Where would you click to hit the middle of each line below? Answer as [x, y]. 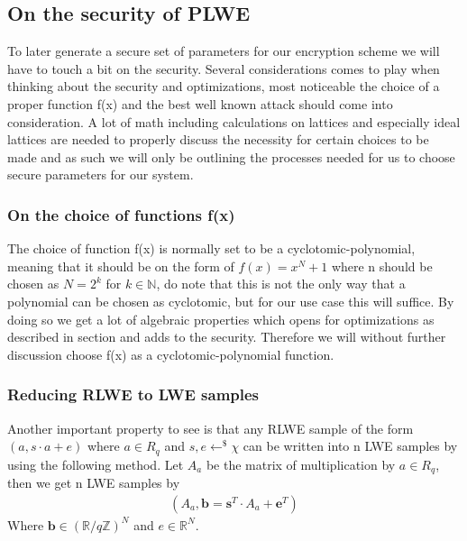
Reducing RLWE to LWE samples [133, 394]
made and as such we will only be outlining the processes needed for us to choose [231, 156]
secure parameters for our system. [101, 174]
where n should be [382, 266]
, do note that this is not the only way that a [281, 284]
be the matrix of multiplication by [301, 464]
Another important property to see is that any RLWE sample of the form [211, 428]
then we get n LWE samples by [94, 483]
